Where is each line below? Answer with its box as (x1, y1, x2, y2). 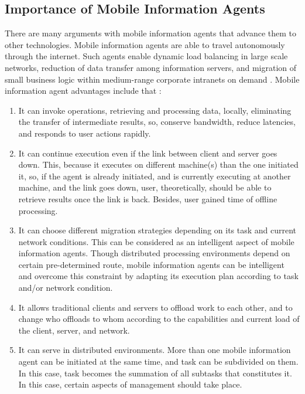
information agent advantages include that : (5, 84, 162, 97)
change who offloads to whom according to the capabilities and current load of (18, 313, 300, 325)
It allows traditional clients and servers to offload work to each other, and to (18, 301, 293, 313)
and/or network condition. (18, 281, 113, 294)
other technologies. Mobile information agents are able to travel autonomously (5, 38, 285, 50)
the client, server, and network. (18, 324, 130, 336)
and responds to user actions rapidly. (18, 127, 151, 139)
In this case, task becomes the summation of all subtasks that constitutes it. (18, 366, 292, 379)
